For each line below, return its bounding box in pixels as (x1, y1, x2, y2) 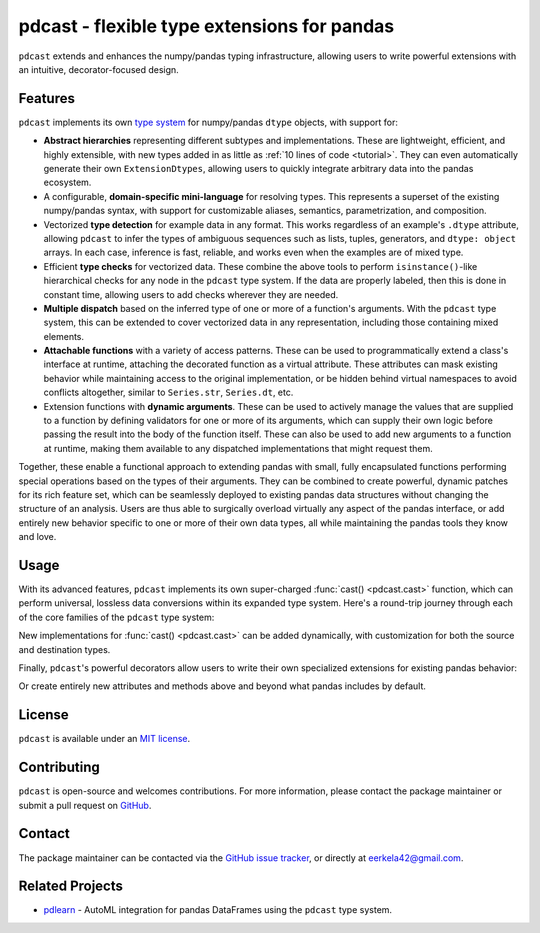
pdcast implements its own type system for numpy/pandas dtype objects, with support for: (18, 116, 399, 128)
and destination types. (18, 643, 111, 655)
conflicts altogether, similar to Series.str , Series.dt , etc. (43, 386, 294, 399)
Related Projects (18, 878, 124, 895)
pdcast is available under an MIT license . (18, 733, 191, 745)
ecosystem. (43, 176, 92, 189)
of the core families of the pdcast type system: (18, 611, 215, 623)
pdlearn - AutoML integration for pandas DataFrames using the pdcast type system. (43, 904, 393, 916)
